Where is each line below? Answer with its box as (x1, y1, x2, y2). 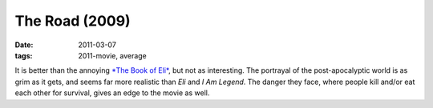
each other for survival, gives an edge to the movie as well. (14, 88, 210, 98)
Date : (14, 40, 34, 50)
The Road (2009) (14, 12, 132, 30)
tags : (14, 50, 33, 60)
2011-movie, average (78, 50, 148, 60)
